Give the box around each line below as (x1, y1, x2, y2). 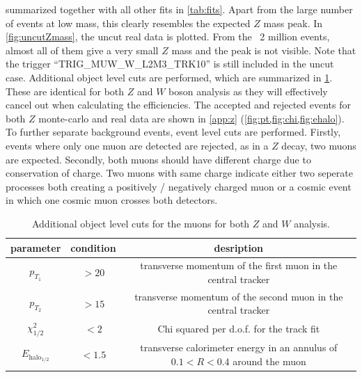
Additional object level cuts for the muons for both (31, 216, 250, 230)
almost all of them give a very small (6, 42, 159, 57)
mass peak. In (263, 15, 323, 30)
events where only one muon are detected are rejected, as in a (6, 138, 269, 152)
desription (214, 240, 264, 255)
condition (70, 240, 116, 255)
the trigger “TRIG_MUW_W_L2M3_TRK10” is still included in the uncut (6, 56, 334, 71)
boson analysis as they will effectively (168, 83, 328, 98)
